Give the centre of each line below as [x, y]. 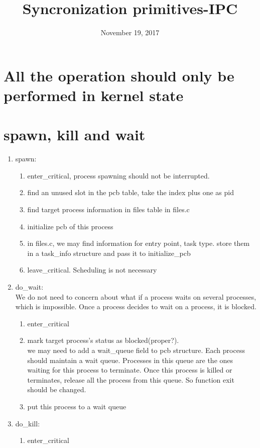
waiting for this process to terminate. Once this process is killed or [130, 370]
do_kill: [28, 423]
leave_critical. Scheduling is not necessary [92, 270]
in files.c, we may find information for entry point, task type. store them [139, 243]
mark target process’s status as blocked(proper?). [103, 340]
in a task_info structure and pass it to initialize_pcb [109, 253]
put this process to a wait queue [77, 406]
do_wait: [29, 286]
